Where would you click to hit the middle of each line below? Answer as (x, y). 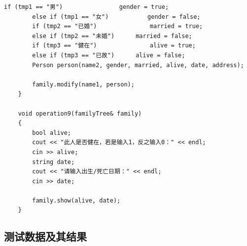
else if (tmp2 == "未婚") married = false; (112, 36)
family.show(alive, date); (76, 200)
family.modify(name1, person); (83, 84)
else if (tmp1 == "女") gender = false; (116, 17)
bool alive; (52, 133)
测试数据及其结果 (45, 236)
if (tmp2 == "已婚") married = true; (118, 26)
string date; (53, 162)
